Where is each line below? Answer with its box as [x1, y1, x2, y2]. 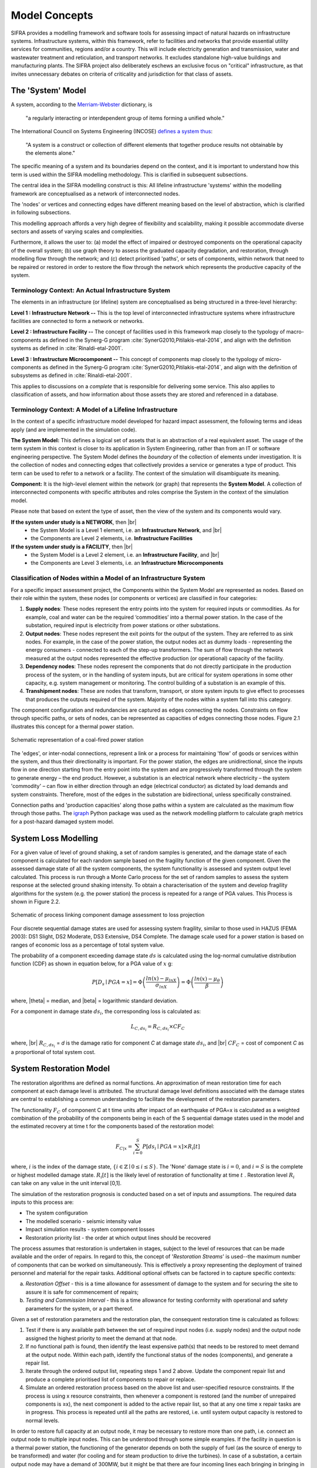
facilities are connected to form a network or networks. [11, 317, 144, 324]
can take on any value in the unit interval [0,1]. [11, 1180, 122, 1187]
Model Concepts [11, 9, 93, 22]
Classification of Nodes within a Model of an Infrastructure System [11, 574, 205, 583]
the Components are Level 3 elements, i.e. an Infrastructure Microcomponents [31, 560, 224, 567]
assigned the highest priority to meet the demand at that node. [25, 1335, 177, 1342]
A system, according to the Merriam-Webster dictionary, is [11, 101, 153, 108]
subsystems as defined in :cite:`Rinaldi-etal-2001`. [11, 372, 132, 379]
